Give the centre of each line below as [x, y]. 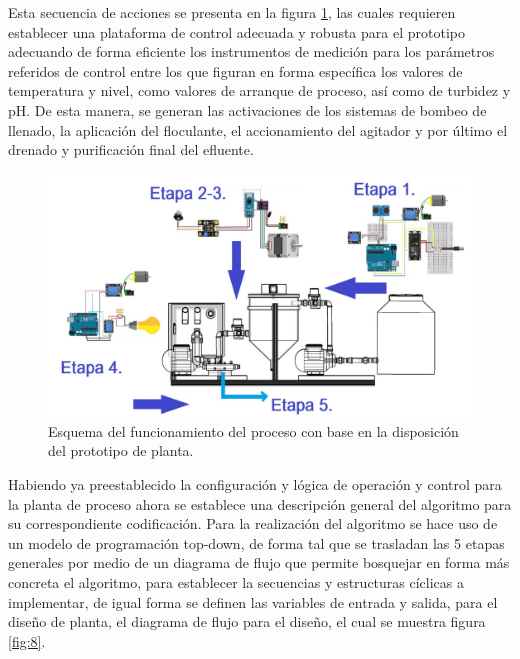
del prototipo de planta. [121, 450]
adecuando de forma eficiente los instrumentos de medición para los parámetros [251, 51]
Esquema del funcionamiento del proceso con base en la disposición [253, 430]
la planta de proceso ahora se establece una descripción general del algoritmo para [260, 503]
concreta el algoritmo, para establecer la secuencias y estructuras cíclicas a [236, 581]
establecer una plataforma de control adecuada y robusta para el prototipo [236, 31]
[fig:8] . [27, 640]
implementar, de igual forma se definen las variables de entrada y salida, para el [253, 601]
